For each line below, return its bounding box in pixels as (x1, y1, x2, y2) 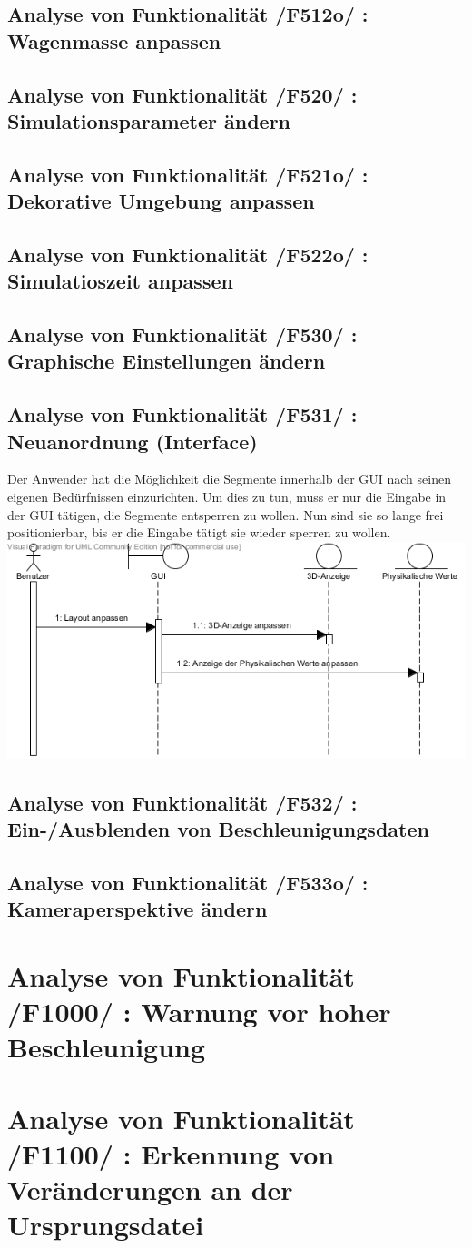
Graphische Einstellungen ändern (7, 347, 326, 375)
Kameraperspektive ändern (7, 895, 268, 923)
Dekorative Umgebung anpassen (7, 187, 315, 215)
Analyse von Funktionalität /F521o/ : (7, 160, 369, 188)
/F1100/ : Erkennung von (7, 1135, 335, 1172)
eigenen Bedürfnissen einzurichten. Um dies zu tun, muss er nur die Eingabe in (7, 487, 447, 506)
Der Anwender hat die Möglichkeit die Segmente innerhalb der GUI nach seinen (7, 469, 451, 488)
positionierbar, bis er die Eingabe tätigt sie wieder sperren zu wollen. (7, 523, 391, 542)
